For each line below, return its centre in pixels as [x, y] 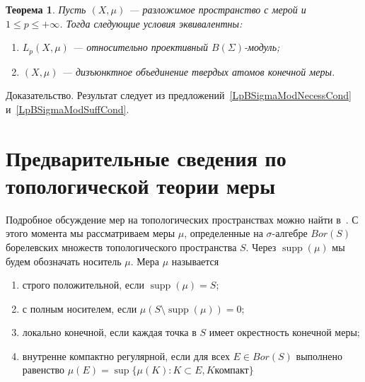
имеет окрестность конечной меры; [284, 332]
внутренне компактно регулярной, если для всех [126, 355]
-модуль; [262, 47]
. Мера [145, 261]
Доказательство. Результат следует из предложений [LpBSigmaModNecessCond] [179, 95]
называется [195, 261]
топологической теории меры [140, 185]
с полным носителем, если [80, 308]
